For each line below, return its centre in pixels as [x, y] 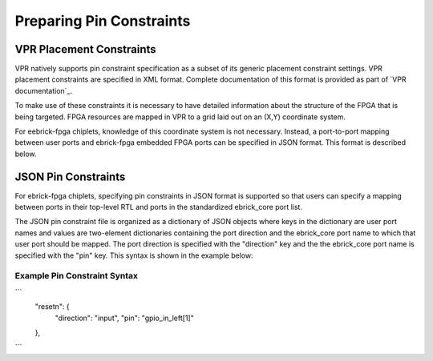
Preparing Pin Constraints [103, 21]
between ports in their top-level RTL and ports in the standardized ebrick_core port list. [158, 207]
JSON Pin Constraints [70, 176]
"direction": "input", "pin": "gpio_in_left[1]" [124, 318]
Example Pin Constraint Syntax [76, 276]
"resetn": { [52, 307]
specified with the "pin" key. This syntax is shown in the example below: [134, 255]
